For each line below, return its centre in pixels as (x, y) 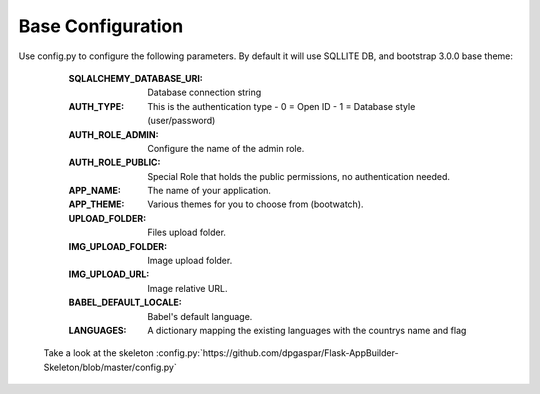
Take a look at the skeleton (98, 353)
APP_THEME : (96, 204)
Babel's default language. (200, 316)
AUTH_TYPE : (96, 106)
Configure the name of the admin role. (226, 148)
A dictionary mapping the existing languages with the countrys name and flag (307, 330)
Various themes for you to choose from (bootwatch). (255, 204)
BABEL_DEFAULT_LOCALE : (125, 302)
